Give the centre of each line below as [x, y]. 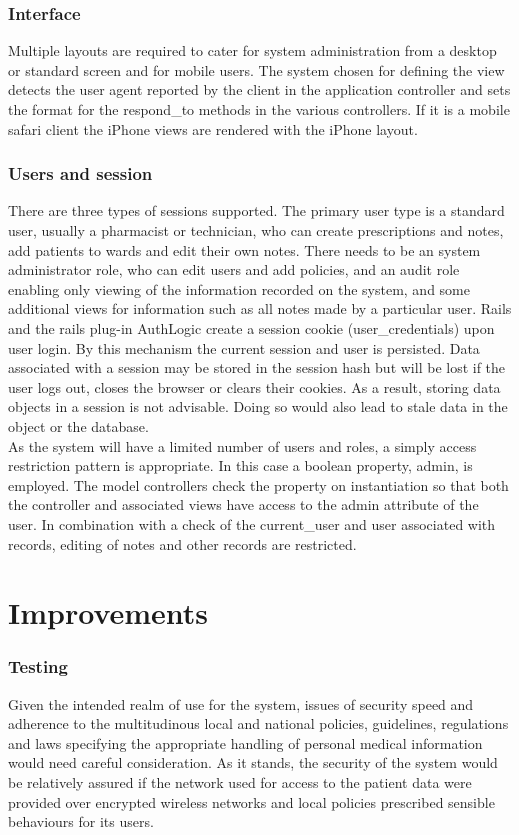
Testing [38, 666]
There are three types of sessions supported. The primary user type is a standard [256, 210]
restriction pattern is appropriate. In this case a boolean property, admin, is [240, 465]
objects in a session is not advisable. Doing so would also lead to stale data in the [258, 406]
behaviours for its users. [81, 821]
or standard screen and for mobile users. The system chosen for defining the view [256, 69]
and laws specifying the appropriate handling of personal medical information [245, 742]
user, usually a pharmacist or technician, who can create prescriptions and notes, [256, 230]
